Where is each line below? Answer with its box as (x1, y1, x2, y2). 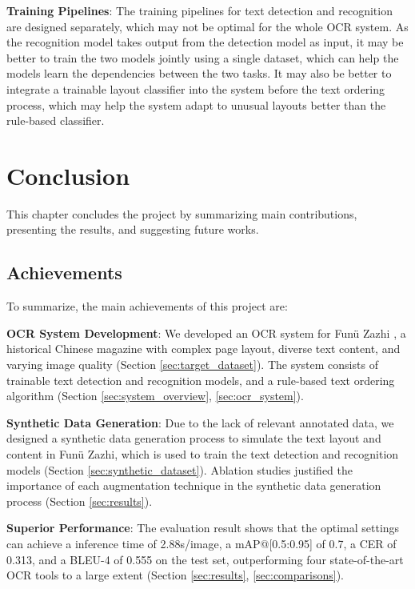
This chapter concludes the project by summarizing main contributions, (6, 205, 357, 222)
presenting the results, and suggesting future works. (6, 221, 259, 238)
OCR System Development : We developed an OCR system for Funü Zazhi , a (6, 324, 406, 341)
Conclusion (6, 158, 130, 191)
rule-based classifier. (6, 112, 105, 129)
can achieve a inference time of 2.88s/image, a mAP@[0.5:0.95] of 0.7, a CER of (6, 535, 397, 551)
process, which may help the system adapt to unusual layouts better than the (6, 96, 386, 113)
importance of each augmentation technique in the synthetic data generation (6, 477, 381, 494)
